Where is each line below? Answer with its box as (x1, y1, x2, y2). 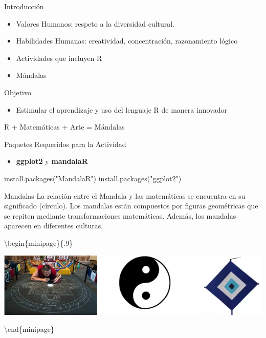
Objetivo (4, 87, 31, 97)
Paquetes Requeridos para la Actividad (4, 138, 126, 149)
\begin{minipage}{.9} (4, 237, 73, 248)
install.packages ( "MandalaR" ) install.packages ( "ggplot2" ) (4, 173, 182, 183)
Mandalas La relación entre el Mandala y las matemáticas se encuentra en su (4, 190, 246, 201)
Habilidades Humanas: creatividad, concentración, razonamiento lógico (16, 35, 238, 46)
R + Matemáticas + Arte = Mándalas (4, 121, 125, 132)
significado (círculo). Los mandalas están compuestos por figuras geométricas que (4, 200, 258, 211)
